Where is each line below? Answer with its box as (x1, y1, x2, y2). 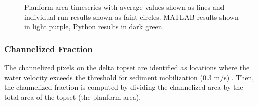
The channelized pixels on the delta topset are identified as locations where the (4, 62, 250, 72)
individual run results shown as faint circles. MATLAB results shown (24, 11, 239, 22)
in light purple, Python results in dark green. (24, 21, 164, 32)
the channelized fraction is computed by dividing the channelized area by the (4, 82, 243, 92)
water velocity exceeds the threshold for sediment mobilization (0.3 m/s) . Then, (4, 72, 254, 82)
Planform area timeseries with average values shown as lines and (24, 2, 225, 12)
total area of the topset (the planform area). (4, 91, 141, 102)
